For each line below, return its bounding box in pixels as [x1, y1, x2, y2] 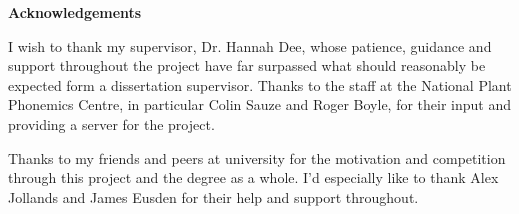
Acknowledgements [8, 2, 142, 22]
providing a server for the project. [8, 113, 215, 134]
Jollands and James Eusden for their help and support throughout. [8, 186, 419, 207]
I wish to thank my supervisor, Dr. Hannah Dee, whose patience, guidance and [8, 35, 492, 56]
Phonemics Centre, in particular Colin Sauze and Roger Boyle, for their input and [8, 94, 511, 115]
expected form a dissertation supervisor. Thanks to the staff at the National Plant [8, 74, 512, 95]
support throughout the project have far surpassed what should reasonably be [8, 55, 486, 76]
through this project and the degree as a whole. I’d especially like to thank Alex [8, 167, 499, 188]
